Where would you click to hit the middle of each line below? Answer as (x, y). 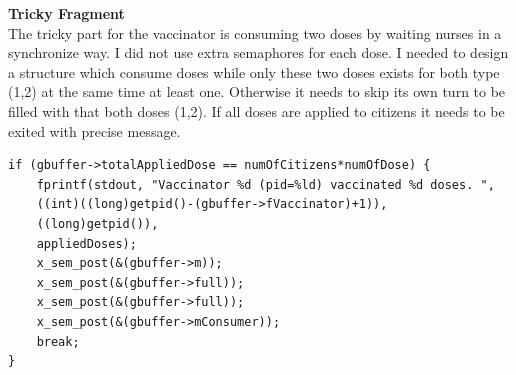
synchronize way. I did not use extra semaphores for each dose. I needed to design (258, 52)
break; (58, 341)
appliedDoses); (86, 243)
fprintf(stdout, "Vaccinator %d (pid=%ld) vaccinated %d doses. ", (265, 184)
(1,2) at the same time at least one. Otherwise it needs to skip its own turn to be (257, 91)
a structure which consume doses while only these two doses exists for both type (254, 71)
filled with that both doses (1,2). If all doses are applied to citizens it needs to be (256, 110)
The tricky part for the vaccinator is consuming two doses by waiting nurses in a (255, 32)
